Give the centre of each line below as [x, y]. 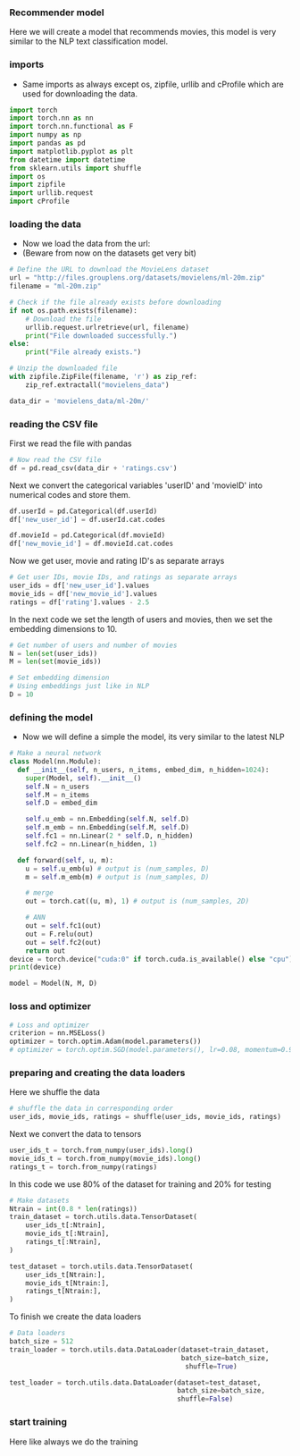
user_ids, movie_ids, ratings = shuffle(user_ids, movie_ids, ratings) [145, 1117]
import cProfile [39, 202]
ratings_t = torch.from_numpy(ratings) [83, 1167]
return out [46, 951]
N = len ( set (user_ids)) [54, 653]
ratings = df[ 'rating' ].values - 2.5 [79, 602]
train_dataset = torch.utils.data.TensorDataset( [104, 1217]
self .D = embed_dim [62, 803]
